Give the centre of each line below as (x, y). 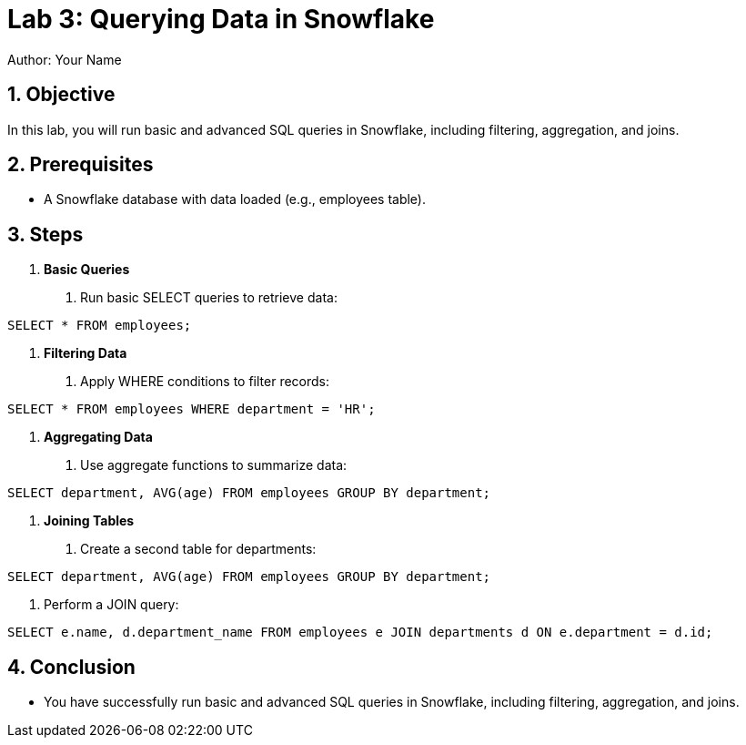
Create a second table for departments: (198, 549)
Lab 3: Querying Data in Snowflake (221, 19)
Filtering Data (86, 353)
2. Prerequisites (81, 165)
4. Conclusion (71, 667)
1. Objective (61, 95)
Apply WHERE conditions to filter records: (205, 382)
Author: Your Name (65, 59)
